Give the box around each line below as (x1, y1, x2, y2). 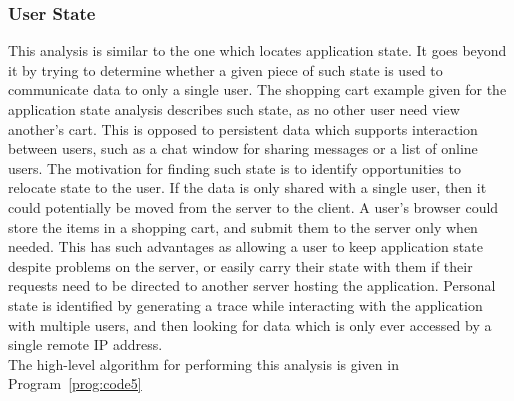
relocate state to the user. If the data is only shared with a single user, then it (8, 177, 487, 198)
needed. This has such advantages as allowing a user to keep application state (8, 236, 483, 257)
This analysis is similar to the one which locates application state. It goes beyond (8, 40, 507, 61)
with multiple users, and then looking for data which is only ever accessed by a (8, 314, 492, 335)
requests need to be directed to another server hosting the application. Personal (8, 275, 496, 296)
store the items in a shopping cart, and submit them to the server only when (8, 216, 478, 237)
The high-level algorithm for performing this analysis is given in (8, 353, 399, 374)
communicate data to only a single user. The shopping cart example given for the (8, 79, 507, 100)
